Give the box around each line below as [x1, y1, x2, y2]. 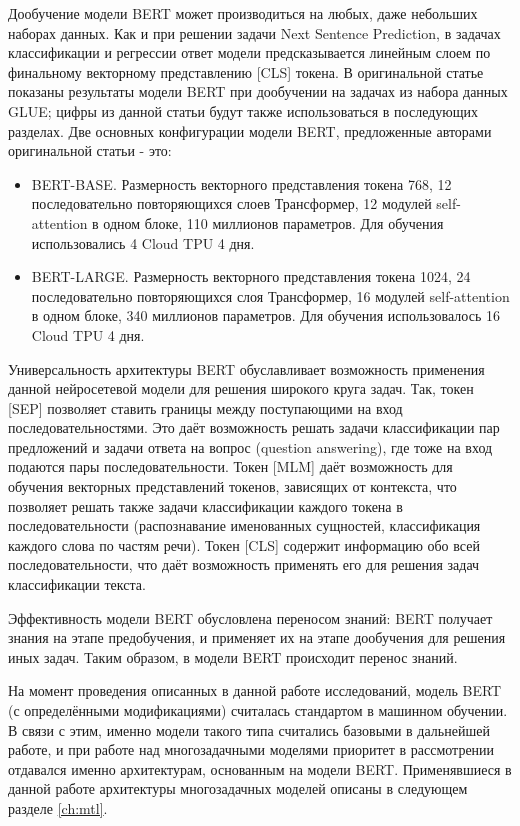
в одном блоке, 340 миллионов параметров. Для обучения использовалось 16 [31, 305, 500, 326]
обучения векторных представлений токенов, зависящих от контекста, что [8, 476, 457, 497]
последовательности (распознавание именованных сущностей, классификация [8, 515, 481, 536]
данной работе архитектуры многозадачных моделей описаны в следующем [8, 778, 468, 799]
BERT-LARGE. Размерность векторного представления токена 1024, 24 [31, 266, 471, 287]
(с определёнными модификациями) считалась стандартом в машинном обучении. [8, 700, 508, 720]
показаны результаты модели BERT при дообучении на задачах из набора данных [8, 81, 508, 102]
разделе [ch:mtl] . [8, 797, 108, 818]
